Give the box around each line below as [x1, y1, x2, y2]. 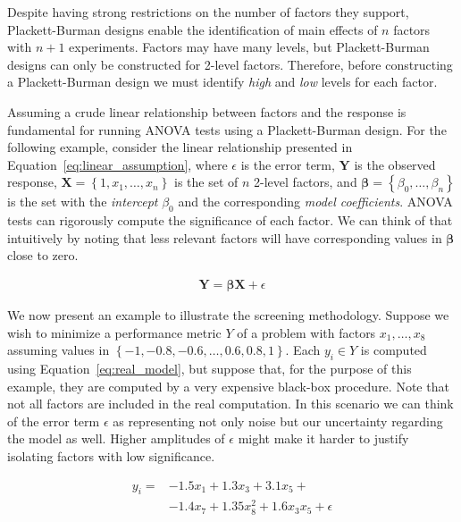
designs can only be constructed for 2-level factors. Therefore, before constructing [7, 55, 453, 73]
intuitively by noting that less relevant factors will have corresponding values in [7, 228, 442, 247]
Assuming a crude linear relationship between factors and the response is [7, 102, 407, 121]
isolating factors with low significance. [7, 446, 215, 465]
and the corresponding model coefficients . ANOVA [178, 192, 453, 211]
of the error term [7, 411, 100, 430]
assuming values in [7, 341, 110, 359]
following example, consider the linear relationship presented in [7, 138, 353, 156]
